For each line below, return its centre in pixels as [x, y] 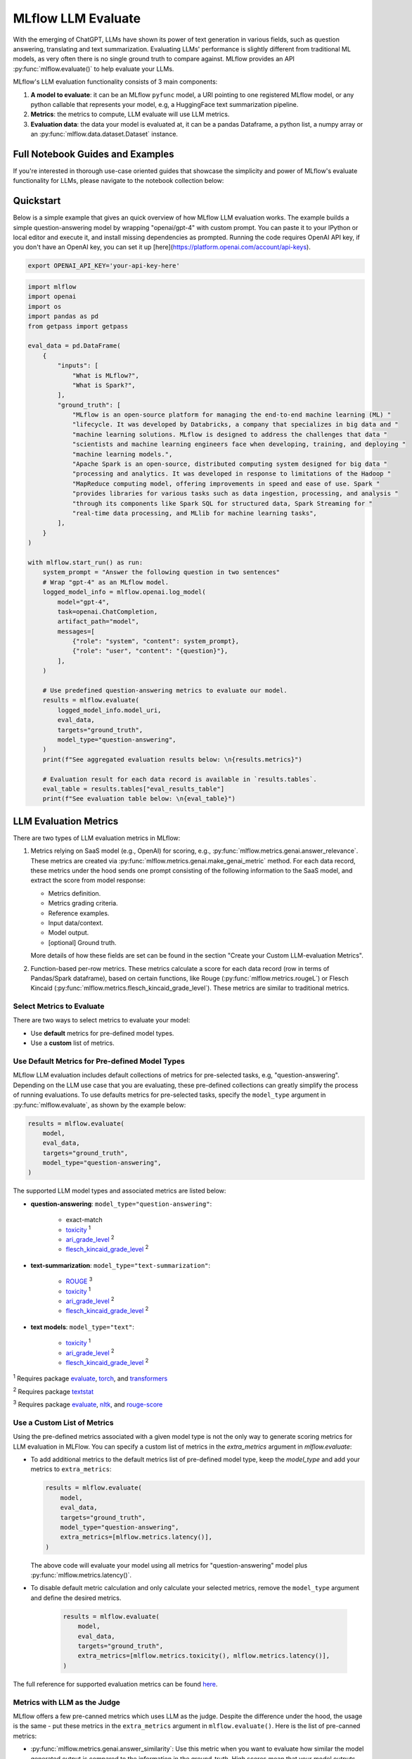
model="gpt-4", [84, 602]
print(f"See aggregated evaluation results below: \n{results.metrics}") [172, 759]
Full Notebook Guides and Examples [94, 154]
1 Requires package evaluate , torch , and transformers [90, 1378]
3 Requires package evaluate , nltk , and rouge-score [88, 1404]
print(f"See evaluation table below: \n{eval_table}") [139, 799]
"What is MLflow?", [106, 375]
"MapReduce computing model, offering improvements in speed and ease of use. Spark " [226, 483]
